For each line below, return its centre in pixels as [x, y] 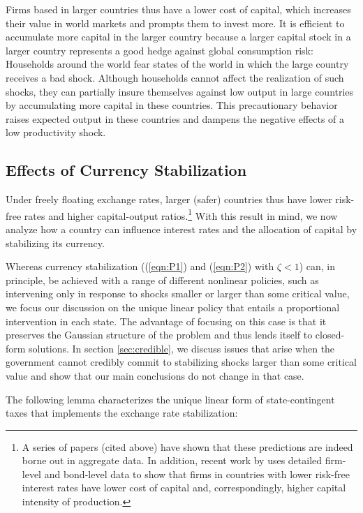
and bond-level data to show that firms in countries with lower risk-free [197, 474]
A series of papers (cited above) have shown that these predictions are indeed [187, 446]
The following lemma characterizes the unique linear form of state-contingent [170, 399]
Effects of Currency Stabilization [126, 170]
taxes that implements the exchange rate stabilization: [122, 413]
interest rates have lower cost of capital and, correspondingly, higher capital [184, 488]
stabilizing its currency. [55, 243]
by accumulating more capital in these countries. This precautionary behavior [172, 105]
